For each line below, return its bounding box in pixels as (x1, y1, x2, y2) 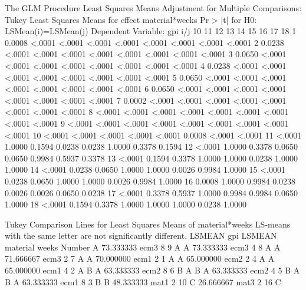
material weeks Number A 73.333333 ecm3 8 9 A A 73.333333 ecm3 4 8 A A (5, 240, 281, 253)
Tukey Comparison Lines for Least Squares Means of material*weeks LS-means (5, 218, 291, 230)
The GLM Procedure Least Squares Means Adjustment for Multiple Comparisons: (5, 2, 302, 14)
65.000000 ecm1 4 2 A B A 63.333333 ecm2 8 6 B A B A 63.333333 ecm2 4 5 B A (5, 264, 300, 276)
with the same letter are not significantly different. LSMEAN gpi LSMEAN (5, 229, 277, 242)
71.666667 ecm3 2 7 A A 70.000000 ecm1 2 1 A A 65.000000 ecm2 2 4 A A (5, 252, 275, 265)
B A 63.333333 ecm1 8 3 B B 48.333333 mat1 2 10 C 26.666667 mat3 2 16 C (5, 275, 281, 288)
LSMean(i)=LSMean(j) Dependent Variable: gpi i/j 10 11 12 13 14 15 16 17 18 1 (5, 25, 297, 37)
